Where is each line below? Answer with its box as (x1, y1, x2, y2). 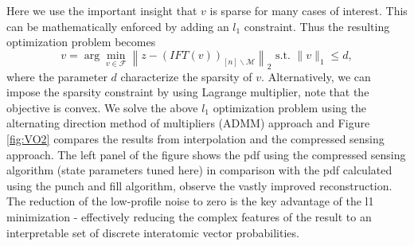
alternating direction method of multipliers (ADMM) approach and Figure (6, 115, 370, 131)
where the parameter (6, 68, 107, 84)
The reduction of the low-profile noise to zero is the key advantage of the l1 (6, 193, 374, 209)
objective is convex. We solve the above (6, 99, 198, 115)
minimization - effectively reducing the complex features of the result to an (6, 208, 372, 225)
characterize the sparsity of (120, 68, 252, 84)
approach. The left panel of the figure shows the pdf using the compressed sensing (6, 146, 406, 162)
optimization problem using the (213, 99, 366, 115)
